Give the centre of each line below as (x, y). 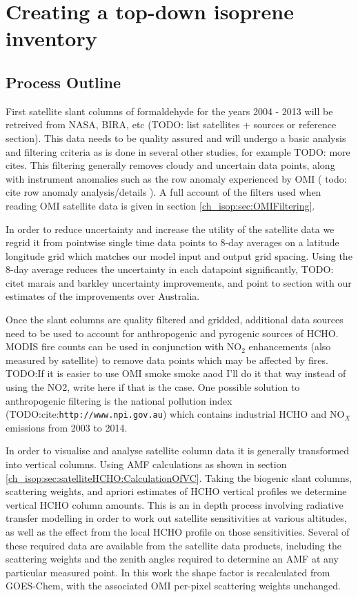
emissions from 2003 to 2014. (67, 427)
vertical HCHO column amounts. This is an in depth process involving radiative (175, 504)
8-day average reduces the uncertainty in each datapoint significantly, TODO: (170, 269)
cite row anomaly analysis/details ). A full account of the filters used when (163, 192)
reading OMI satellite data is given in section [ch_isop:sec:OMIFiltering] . (160, 205)
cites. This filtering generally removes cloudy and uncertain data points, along (170, 165)
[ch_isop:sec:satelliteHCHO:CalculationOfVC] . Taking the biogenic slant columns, (179, 477)
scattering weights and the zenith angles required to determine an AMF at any (172, 559)
